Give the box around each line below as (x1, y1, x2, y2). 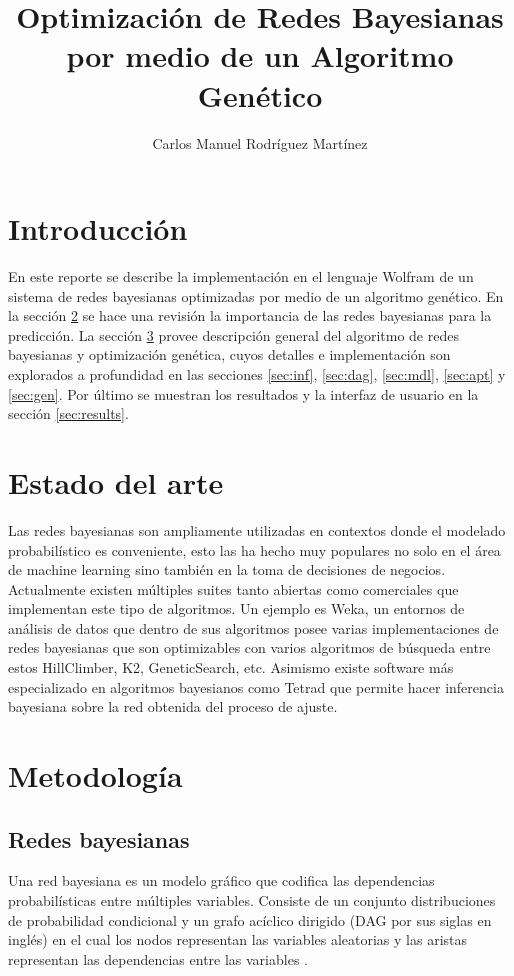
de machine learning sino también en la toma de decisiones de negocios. (8, 559, 446, 580)
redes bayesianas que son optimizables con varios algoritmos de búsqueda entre (8, 637, 491, 658)
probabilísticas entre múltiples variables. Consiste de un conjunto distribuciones (8, 890, 496, 911)
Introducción (8, 208, 188, 249)
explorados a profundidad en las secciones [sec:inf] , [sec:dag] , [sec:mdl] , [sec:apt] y (8, 364, 506, 384)
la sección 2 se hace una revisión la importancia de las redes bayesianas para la (8, 305, 492, 326)
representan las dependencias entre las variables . (8, 948, 308, 969)
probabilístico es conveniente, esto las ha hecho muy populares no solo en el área (8, 539, 501, 560)
